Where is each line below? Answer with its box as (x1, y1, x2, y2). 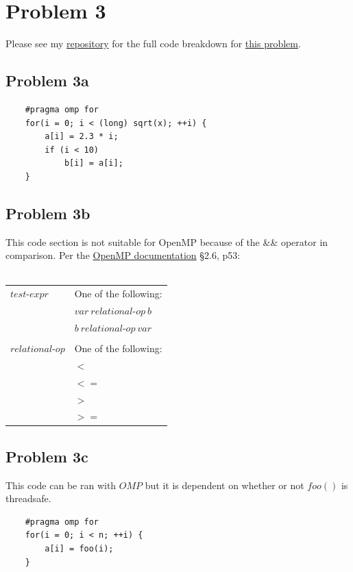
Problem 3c (5, 445, 88, 467)
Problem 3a (5, 70, 89, 91)
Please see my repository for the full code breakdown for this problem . (5, 36, 301, 51)
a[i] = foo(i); (45, 544, 114, 554)
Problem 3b (5, 202, 90, 223)
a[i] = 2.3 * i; (45, 132, 119, 142)
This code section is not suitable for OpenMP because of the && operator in (5, 234, 328, 249)
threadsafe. (5, 491, 51, 506)
